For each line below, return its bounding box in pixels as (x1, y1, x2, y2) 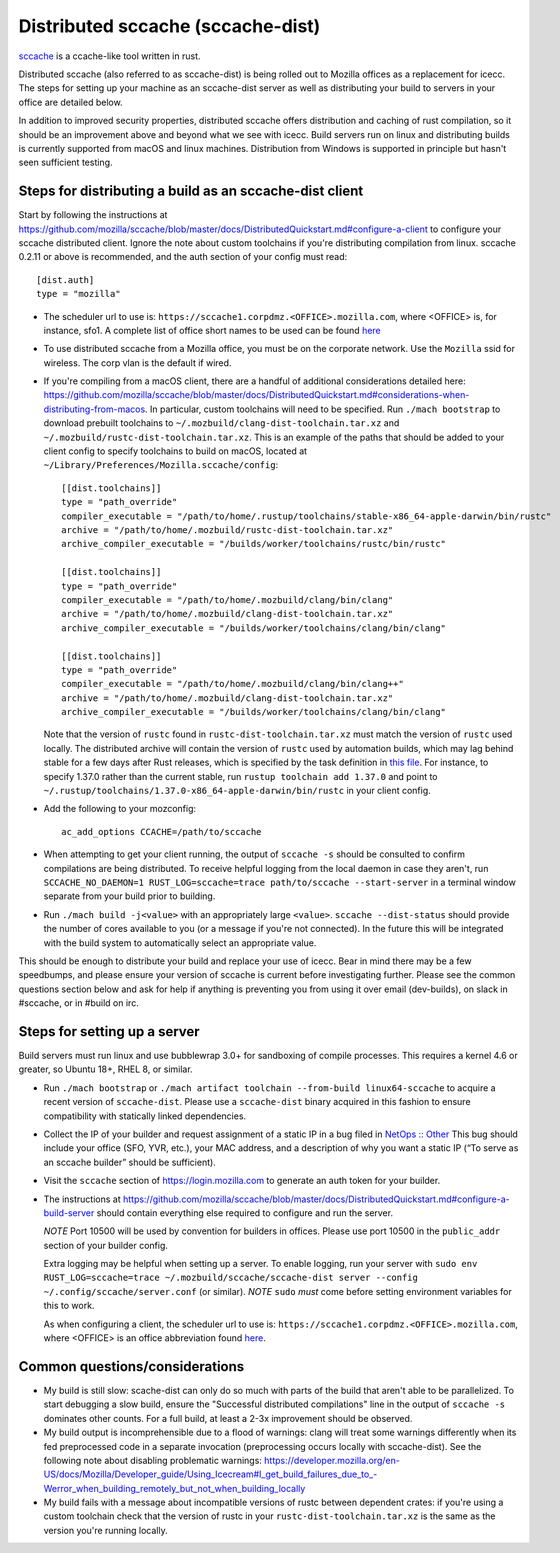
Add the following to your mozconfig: (43, 803, 197, 815)
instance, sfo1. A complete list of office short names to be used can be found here (43, 324, 382, 336)
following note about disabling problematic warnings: (43, 1454, 262, 1466)
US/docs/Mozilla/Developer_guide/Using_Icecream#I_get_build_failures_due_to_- (43, 1468, 378, 1480)
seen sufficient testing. (18, 156, 113, 169)
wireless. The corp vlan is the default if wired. (43, 356, 232, 369)
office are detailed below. (18, 96, 124, 108)
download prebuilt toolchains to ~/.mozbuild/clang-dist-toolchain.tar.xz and (43, 417, 400, 429)
